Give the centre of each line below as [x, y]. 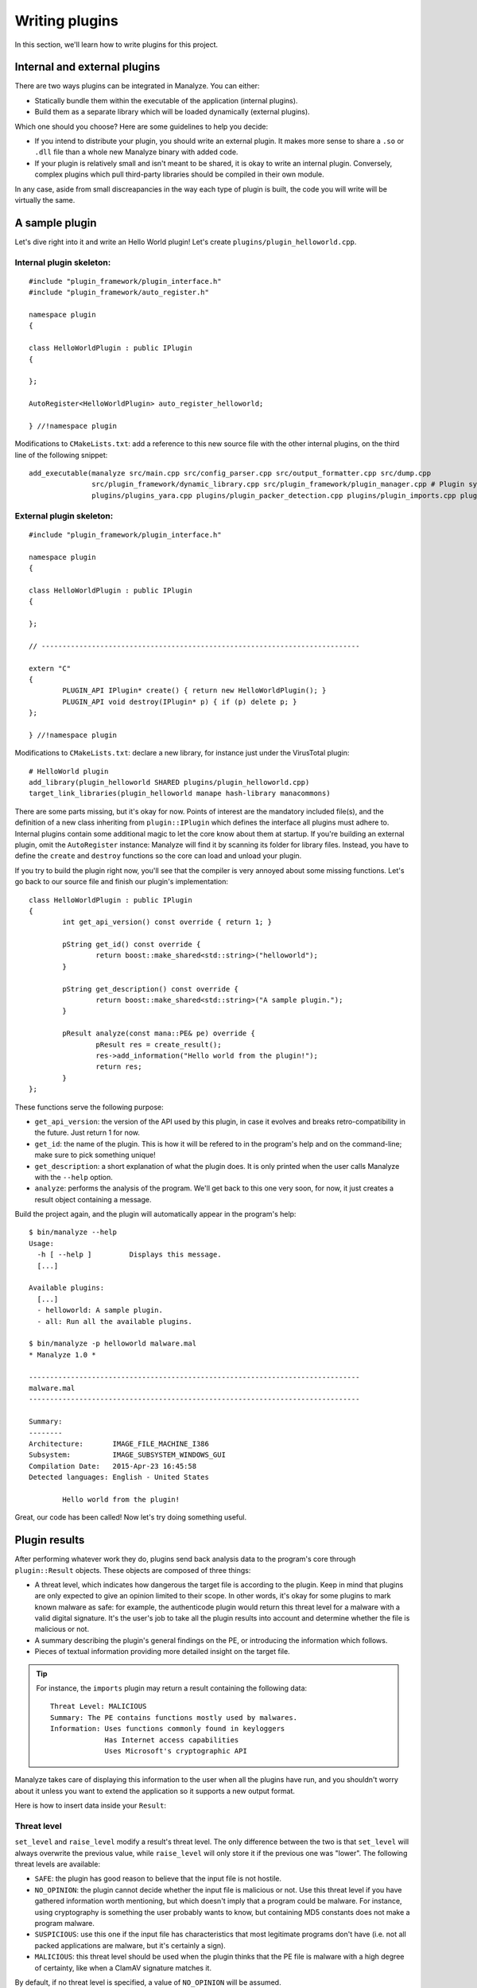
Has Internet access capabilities [172, 1740]
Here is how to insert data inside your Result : [91, 1806]
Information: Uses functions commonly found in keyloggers [168, 1729]
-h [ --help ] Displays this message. [129, 1255]
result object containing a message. [93, 1199]
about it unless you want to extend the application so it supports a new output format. [155, 1791]
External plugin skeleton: [64, 515]
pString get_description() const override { [150, 989]
